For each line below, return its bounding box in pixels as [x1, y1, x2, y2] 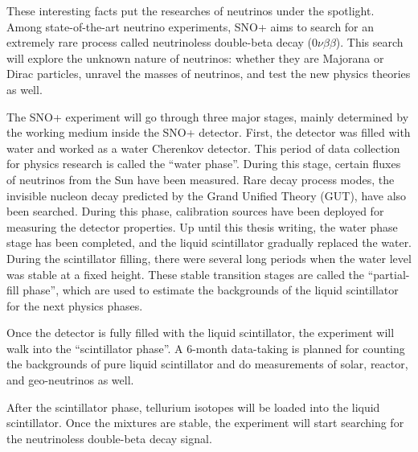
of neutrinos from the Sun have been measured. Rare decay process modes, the [6, 171, 395, 187]
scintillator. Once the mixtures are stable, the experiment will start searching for [6, 414, 404, 431]
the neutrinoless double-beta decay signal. [6, 429, 212, 446]
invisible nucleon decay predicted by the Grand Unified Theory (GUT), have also [6, 187, 407, 203]
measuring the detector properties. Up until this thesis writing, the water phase [6, 218, 398, 235]
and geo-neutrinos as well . [6, 372, 134, 388]
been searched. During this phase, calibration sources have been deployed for [6, 203, 384, 220]
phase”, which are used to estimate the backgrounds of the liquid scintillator [23, 281, 399, 298]
